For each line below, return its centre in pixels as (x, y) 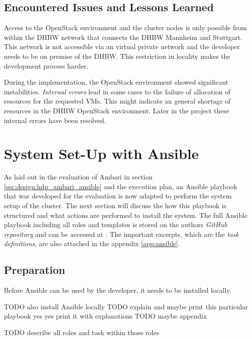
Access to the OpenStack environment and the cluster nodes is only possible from (126, 27)
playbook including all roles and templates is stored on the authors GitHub (116, 224)
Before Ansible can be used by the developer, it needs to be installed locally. (118, 290)
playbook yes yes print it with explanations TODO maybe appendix (106, 316)
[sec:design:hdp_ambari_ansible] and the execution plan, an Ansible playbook (121, 186)
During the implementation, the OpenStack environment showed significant (116, 82)
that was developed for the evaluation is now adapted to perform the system (118, 196)
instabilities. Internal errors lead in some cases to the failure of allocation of (117, 91)
